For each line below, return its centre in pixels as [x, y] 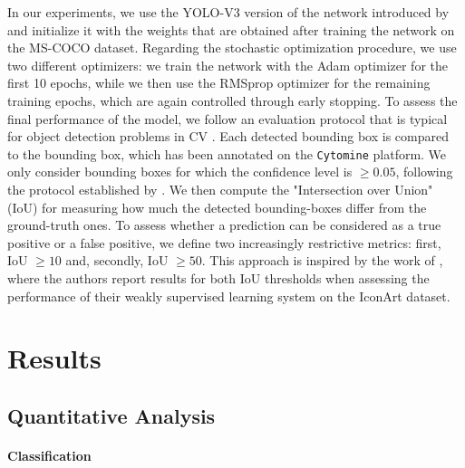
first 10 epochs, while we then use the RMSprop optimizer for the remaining [219, 83]
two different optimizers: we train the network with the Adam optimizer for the [228, 65]
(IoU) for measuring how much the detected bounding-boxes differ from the [217, 207]
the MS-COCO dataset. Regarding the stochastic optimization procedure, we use [232, 48]
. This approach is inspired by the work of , [322, 260]
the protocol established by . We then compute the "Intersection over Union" [220, 189]
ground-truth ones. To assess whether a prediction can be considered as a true [224, 225]
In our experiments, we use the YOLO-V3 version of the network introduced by [228, 12]
